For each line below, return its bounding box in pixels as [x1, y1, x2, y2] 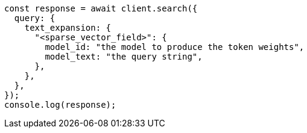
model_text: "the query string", [45, 52, 203, 61]
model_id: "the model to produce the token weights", [45, 42, 305, 52]
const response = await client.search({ [4, 4, 198, 13]
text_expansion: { [24, 23, 112, 32]
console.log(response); [4, 100, 116, 110]
